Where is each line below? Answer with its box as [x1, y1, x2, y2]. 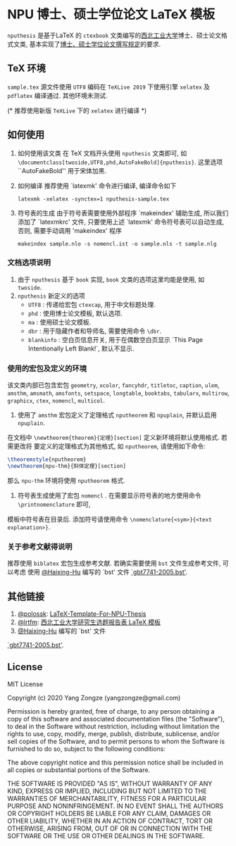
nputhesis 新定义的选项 [17, 291, 86, 300]
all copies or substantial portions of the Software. [7, 765, 150, 774]
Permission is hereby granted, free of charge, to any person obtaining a [7, 707, 215, 715]
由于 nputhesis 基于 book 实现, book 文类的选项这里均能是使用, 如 [17, 275, 205, 284]
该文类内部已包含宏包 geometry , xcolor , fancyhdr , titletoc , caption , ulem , [7, 381, 220, 389]
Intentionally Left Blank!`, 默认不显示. [27, 344, 135, 353]
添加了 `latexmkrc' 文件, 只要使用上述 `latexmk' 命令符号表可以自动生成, [17, 217, 225, 226]
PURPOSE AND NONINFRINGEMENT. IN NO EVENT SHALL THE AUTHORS [7, 802, 224, 810]
